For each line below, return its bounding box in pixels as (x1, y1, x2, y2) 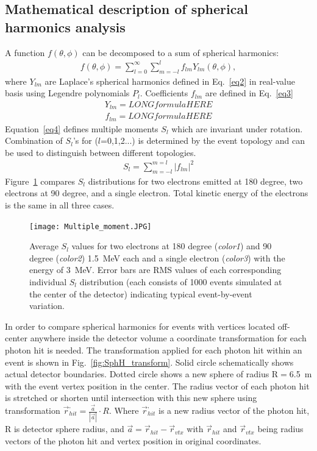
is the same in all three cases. (5, 198, 115, 211)
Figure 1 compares (5, 174, 76, 187)
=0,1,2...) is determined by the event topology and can (101, 134, 305, 147)
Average (29, 240, 59, 252)
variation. (29, 299, 65, 312)
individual (29, 275, 67, 288)
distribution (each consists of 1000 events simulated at (79, 275, 282, 288)
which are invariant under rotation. (171, 122, 303, 135)
